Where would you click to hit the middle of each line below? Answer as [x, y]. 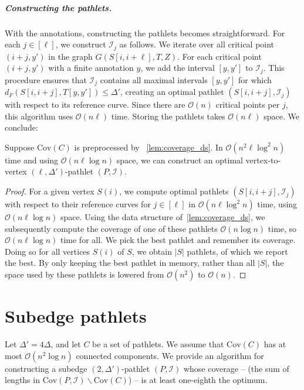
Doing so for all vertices [48, 251]
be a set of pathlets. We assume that [158, 344]
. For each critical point [219, 56]
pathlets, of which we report [237, 251]
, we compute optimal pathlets [174, 191]
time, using [277, 204]
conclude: [21, 127]
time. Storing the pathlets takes [168, 116]
